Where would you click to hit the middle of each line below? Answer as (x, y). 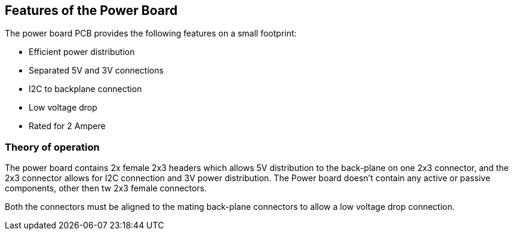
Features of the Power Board (91, 10)
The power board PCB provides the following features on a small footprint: (151, 33)
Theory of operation (52, 147)
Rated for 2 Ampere (67, 126)
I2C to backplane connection (85, 89)
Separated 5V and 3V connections (96, 71)
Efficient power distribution (82, 52)
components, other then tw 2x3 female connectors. (106, 188)
